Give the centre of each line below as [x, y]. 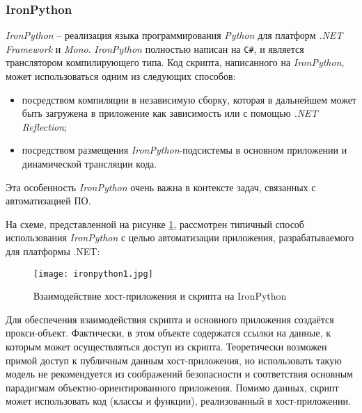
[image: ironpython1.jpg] [93, 274]
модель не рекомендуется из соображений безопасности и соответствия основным [179, 374]
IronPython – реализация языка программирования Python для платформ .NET [174, 35]
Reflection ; [45, 126]
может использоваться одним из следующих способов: [121, 76]
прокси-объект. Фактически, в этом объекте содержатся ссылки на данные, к [168, 333]
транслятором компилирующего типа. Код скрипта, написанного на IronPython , [175, 62]
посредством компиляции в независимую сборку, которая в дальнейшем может [189, 99]
